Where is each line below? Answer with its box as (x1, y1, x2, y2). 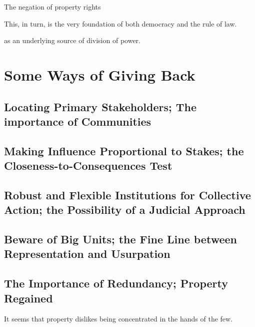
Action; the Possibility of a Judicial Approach (4, 202, 245, 217)
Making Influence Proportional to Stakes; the (4, 143, 244, 158)
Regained (4, 290, 53, 305)
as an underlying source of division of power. (4, 35, 140, 46)
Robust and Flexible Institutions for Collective (4, 187, 251, 202)
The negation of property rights (4, 2, 101, 12)
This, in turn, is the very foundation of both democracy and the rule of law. (4, 18, 237, 29)
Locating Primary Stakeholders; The (4, 99, 197, 114)
